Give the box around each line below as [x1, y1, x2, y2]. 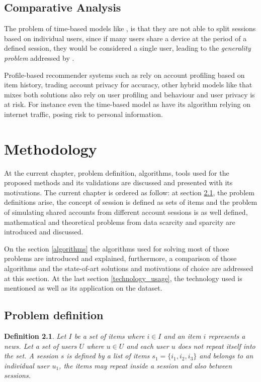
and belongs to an [199, 350, 253, 361]
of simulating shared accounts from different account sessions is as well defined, [4, 207, 248, 217]
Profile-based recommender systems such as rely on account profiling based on [4, 69, 245, 80]
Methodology [4, 138, 97, 159]
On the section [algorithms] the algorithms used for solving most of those [4, 243, 229, 253]
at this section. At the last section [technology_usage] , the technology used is [4, 273, 242, 283]
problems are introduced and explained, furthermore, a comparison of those [4, 253, 237, 264]
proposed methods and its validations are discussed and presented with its [4, 177, 233, 188]
